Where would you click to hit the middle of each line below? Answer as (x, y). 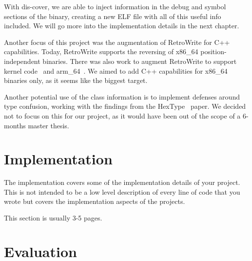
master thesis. (48, 125)
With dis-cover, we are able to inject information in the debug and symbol (115, 6)
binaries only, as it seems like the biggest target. (76, 80)
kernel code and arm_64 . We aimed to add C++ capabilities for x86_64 (116, 70)
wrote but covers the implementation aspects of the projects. (95, 201)
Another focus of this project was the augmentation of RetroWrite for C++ (117, 42)
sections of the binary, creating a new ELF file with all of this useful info (113, 16)
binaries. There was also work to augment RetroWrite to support (140, 61)
